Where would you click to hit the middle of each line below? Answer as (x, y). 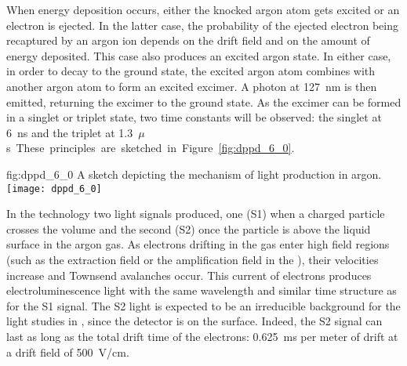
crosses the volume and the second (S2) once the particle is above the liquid (189, 228)
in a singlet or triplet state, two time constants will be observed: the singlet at (194, 117)
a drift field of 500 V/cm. (68, 352)
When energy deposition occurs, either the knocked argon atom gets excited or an (203, 9)
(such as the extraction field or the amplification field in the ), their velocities (193, 259)
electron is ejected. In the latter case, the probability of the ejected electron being (202, 25)
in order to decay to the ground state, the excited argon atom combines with (191, 71)
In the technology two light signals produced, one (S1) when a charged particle (196, 214)
